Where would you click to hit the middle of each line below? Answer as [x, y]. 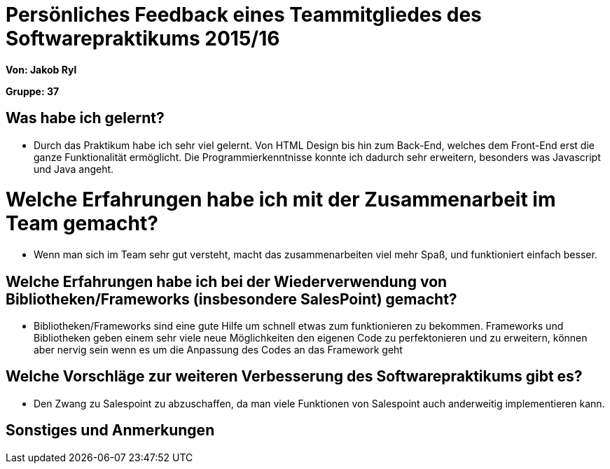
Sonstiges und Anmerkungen [110, 430]
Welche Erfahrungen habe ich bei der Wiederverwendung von [227, 281]
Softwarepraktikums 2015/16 [143, 38]
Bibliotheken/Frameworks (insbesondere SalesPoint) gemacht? [231, 299]
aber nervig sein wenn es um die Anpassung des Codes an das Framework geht [218, 349]
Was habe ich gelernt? [85, 118]
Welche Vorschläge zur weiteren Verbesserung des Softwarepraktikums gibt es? [294, 377]
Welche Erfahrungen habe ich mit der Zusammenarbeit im [281, 200]
